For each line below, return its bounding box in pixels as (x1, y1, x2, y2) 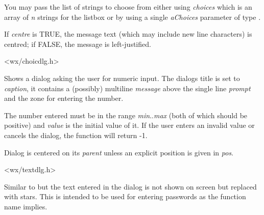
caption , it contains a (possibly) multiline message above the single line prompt (4, 83, 251, 93)
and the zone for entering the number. (4, 93, 124, 103)
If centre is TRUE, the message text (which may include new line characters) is (4, 29, 252, 39)
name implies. (4, 201, 47, 211)
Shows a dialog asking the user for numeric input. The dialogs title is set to (4, 72, 240, 83)
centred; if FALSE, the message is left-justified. (4, 38, 151, 49)
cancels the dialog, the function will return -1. (4, 129, 148, 140)
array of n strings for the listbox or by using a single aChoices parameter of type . (4, 11, 261, 22)
